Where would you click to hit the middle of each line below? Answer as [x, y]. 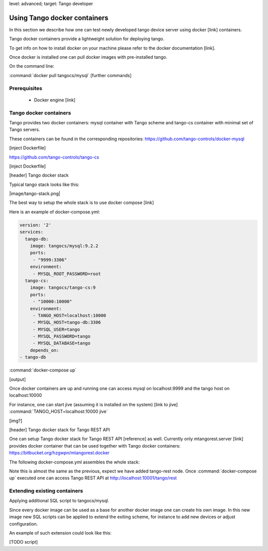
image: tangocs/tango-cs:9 [63, 288]
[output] [17, 379]
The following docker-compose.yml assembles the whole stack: [74, 462]
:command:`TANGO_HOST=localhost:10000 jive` [59, 412]
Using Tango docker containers [59, 18]
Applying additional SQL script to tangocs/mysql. [59, 501]
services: [32, 232]
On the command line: [32, 66]
